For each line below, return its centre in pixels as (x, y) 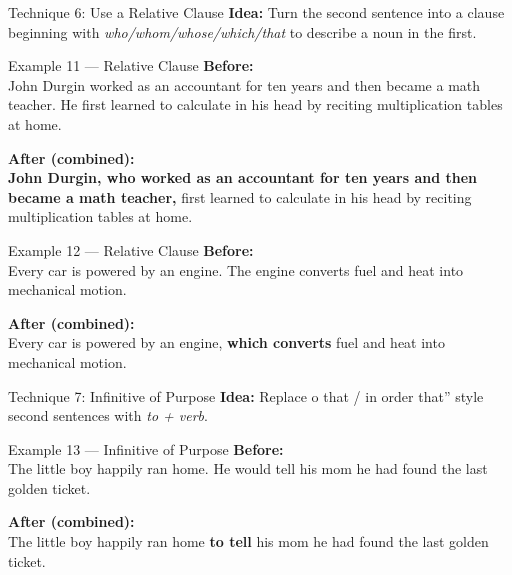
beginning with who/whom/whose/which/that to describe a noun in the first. (242, 31)
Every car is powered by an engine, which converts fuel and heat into (226, 342)
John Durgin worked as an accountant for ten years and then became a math (244, 84)
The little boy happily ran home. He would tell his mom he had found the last (248, 468)
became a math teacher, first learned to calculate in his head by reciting (240, 196)
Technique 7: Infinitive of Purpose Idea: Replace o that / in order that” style (246, 395)
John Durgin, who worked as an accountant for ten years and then (243, 177)
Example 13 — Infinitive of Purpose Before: (146, 448)
